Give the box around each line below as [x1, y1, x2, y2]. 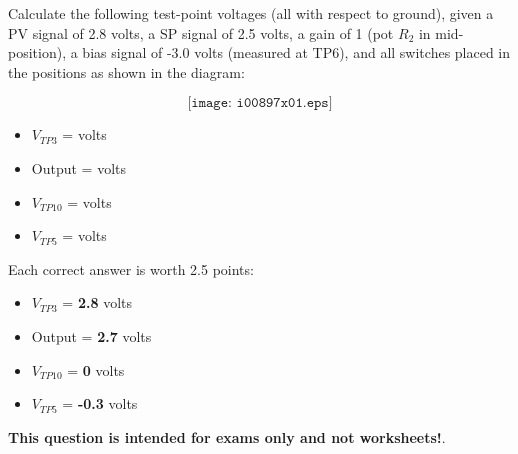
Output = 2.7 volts [31, 325, 152, 346]
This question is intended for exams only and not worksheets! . [8, 426, 446, 447]
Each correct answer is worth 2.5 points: [8, 258, 254, 279]
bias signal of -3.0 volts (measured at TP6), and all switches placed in [82, 42, 511, 63]
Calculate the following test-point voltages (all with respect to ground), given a [8, 3, 494, 23]
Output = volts [31, 157, 127, 178]
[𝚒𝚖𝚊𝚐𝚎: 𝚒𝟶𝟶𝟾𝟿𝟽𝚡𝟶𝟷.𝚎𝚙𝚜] [187, 96, 333, 111]
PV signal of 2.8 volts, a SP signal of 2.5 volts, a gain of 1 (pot [8, 22, 394, 43]
